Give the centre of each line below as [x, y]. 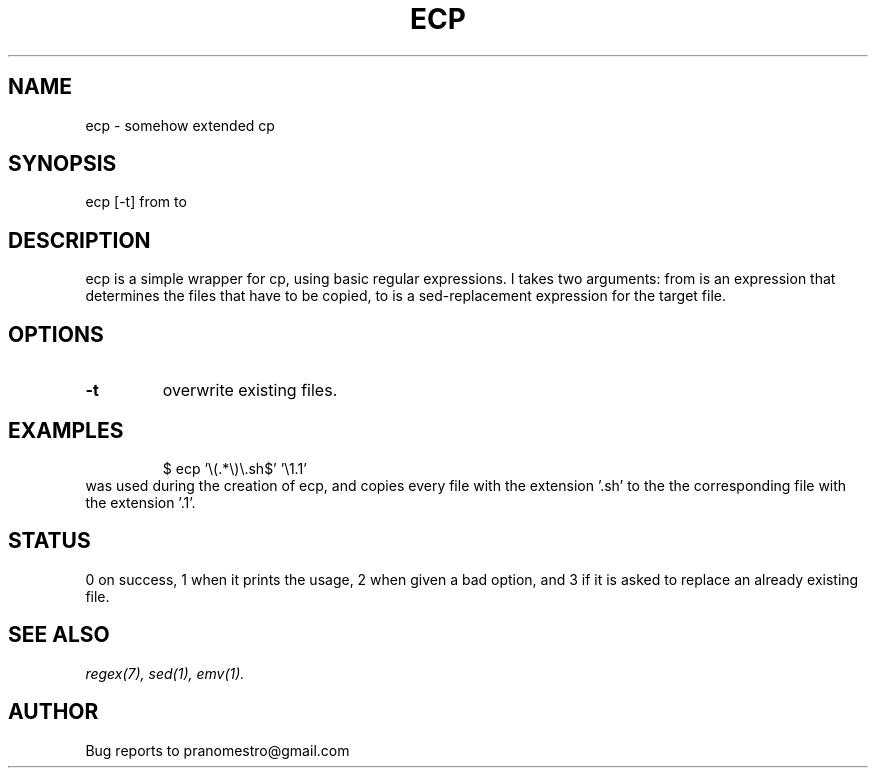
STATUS [49, 541]
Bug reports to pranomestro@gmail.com [217, 750]
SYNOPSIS [62, 164]
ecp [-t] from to [136, 202]
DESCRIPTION [79, 240]
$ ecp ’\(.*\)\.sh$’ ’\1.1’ [234, 468]
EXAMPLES [66, 430]
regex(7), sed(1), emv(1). [165, 673]
